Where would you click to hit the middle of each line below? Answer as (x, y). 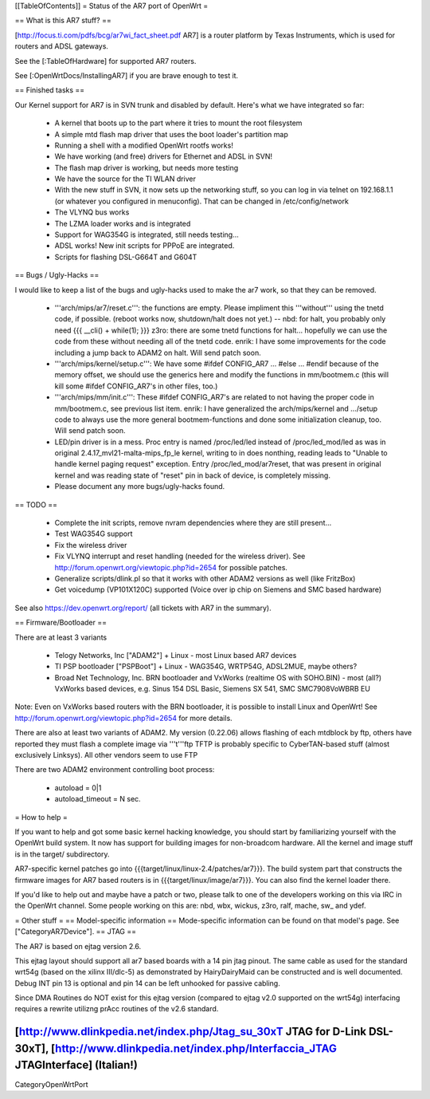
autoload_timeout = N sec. (98, 799)
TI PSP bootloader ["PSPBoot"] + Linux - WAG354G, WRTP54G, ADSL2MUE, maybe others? (206, 667)
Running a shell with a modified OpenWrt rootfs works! (144, 145)
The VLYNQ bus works (92, 212)
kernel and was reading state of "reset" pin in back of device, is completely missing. (192, 475)
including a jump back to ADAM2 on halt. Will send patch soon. (158, 353)
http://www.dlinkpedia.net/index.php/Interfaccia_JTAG (196, 1048)
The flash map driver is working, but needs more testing (147, 167)
